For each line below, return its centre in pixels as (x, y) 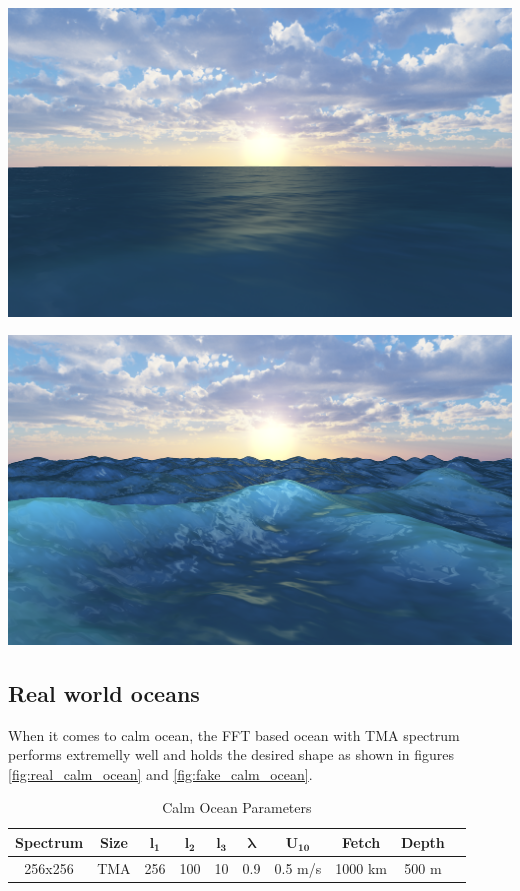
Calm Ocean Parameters (237, 807)
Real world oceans (104, 692)
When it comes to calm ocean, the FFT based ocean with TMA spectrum (234, 734)
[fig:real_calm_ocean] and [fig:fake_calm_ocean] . (160, 773)
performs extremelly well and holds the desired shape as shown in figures (231, 754)
